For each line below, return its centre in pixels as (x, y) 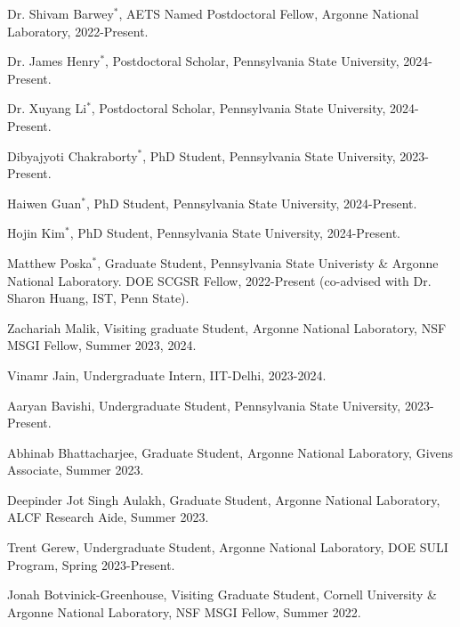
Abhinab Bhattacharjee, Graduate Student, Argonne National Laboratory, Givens (230, 452)
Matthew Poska (50, 262)
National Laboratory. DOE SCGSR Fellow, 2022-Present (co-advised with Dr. (219, 280)
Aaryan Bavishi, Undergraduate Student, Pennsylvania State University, (204, 405)
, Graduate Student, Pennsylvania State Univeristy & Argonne (268, 262)
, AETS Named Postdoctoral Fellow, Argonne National (269, 13)
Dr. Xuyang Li (47, 108)
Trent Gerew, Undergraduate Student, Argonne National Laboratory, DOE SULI (228, 547)
